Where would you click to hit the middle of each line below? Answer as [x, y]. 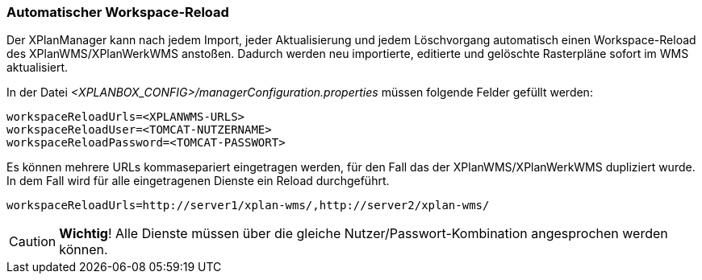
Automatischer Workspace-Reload [118, 12]
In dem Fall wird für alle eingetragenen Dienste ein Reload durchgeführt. [198, 181]
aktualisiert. [38, 68]
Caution [33, 242]
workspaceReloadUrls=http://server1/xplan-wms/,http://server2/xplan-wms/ [248, 206]
